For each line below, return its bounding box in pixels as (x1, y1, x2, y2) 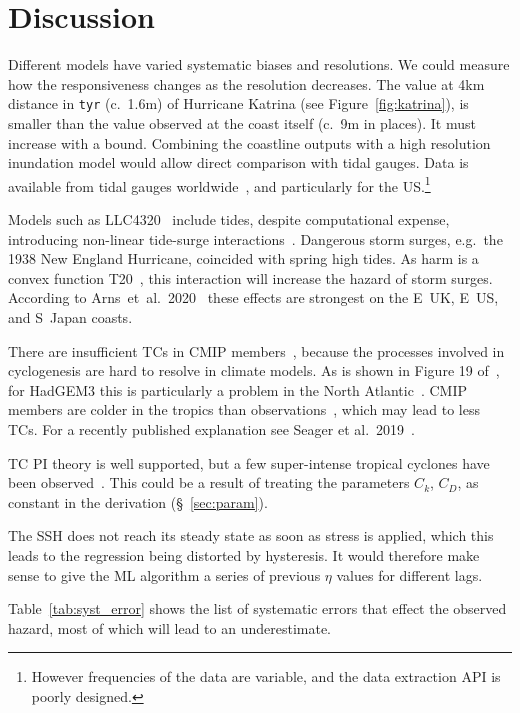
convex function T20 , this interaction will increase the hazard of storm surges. (8, 267, 493, 288)
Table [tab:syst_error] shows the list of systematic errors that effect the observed (8, 598, 507, 619)
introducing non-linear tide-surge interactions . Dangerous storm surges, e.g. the (8, 228, 503, 249)
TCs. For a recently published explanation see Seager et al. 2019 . (8, 418, 415, 439)
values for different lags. (336, 564, 483, 585)
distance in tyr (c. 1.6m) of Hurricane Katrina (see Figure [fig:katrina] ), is (8, 93, 469, 114)
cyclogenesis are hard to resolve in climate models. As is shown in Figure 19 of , (8, 360, 500, 381)
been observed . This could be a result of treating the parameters (8, 472, 410, 493)
